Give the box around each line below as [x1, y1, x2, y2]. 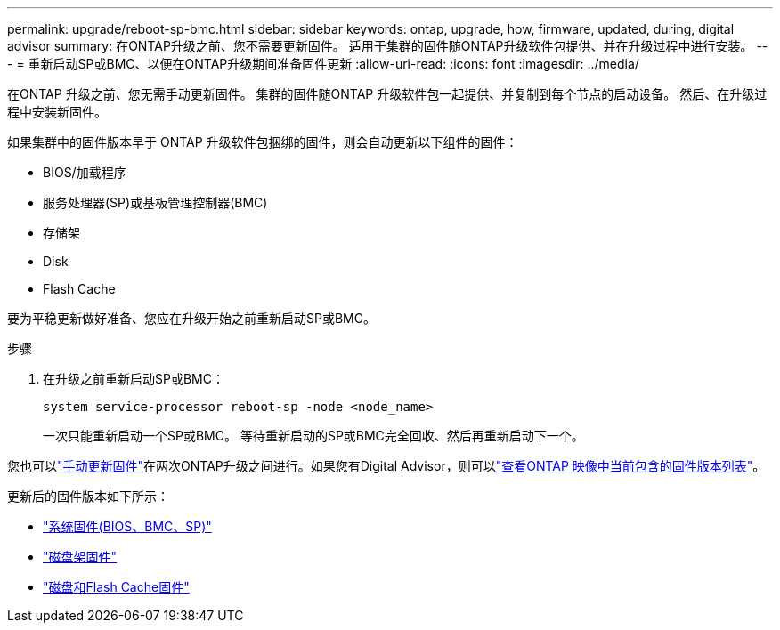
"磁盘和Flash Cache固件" [43, 579, 190, 594]
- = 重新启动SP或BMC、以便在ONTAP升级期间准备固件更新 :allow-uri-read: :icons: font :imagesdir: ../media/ [7, 56, 639, 71]
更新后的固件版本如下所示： [7, 489, 169, 504]
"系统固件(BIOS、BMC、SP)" [43, 519, 212, 534]
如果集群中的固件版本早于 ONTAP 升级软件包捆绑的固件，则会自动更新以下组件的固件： [7, 134, 518, 149]
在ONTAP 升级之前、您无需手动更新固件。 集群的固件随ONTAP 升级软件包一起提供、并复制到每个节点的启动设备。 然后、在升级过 [7, 86, 768, 101]
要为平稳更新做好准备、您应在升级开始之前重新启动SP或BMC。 [7, 311, 376, 326]
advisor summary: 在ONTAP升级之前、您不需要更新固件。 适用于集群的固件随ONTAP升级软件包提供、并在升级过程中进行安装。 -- [7, 38, 768, 53]
